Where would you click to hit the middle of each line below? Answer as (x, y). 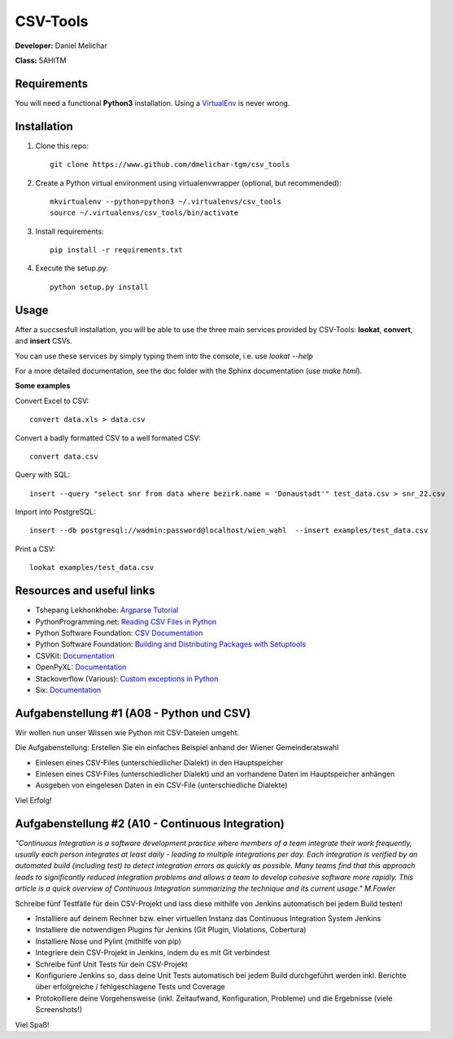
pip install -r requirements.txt (116, 250)
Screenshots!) (59, 1010)
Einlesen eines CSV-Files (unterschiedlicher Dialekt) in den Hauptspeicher (159, 762)
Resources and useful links (85, 591)
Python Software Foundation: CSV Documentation (119, 633)
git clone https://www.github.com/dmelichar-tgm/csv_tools (170, 164)
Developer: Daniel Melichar (61, 46)
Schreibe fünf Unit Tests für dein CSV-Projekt (112, 964)
